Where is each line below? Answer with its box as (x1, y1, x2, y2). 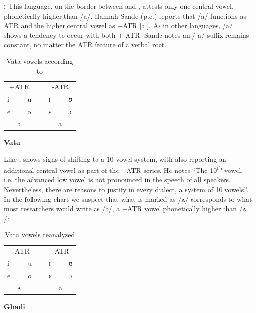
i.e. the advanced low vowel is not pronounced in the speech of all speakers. (4, 174, 231, 185)
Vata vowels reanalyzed (5, 229, 75, 240)
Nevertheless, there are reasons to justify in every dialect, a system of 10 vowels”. (4, 184, 248, 195)
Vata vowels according (6, 56, 73, 66)
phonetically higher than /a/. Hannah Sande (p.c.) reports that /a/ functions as (4, 10, 246, 21)
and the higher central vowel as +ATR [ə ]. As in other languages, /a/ (21, 20, 233, 30)
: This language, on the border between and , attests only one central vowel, (4, 1, 234, 11)
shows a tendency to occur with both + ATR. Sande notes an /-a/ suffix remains (4, 29, 249, 40)
